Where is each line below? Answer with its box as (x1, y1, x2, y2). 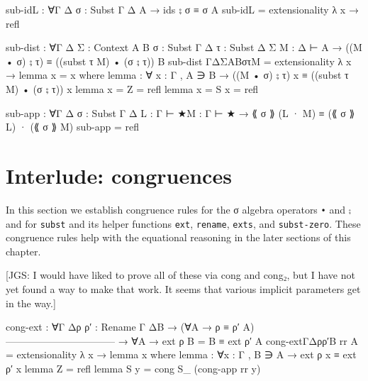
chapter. (6, 243, 41, 258)
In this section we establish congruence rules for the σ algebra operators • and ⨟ (6, 201, 352, 216)
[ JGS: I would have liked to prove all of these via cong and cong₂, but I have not (6, 267, 355, 282)
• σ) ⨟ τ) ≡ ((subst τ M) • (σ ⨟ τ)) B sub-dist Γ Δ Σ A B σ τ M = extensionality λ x (6, 53, 352, 68)
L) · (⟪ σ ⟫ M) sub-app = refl (6, 119, 139, 134)
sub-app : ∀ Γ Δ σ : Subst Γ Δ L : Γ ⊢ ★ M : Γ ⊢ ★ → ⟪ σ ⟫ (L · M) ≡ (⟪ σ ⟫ (6, 105, 355, 120)
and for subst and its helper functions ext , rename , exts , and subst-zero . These (6, 216, 361, 231)
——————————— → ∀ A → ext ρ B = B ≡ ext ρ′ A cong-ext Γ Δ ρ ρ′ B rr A (6, 333, 358, 348)
